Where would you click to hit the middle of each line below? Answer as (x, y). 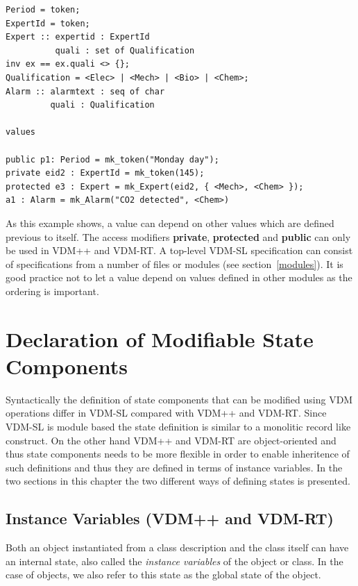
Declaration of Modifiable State (160, 338)
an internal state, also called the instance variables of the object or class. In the (174, 561)
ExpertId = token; (48, 23)
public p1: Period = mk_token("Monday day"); (112, 159)
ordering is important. (52, 291)
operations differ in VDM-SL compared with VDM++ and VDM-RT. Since (166, 413)
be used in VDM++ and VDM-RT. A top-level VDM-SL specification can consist (179, 250)
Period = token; (43, 10)
